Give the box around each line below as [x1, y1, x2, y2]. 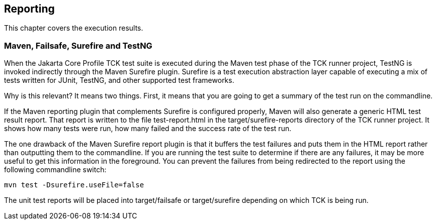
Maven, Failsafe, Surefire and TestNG [4, 40, 152, 51]
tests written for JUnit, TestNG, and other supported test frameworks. [4, 76, 234, 85]
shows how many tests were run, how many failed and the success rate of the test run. [4, 124, 292, 133]
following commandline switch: [4, 165, 107, 174]
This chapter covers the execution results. [4, 24, 143, 33]
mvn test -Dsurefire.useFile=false [4, 181, 144, 189]
